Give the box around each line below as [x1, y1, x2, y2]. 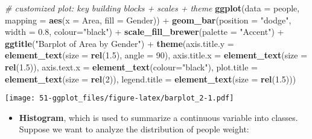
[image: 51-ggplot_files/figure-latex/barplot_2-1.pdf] [5, 94, 234, 103]
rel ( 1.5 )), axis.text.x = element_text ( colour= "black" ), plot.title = [5, 60, 258, 73]
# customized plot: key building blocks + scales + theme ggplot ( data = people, [5, 2, 300, 14]
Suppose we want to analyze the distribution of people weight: [19, 123, 249, 135]
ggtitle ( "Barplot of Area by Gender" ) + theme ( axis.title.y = [5, 37, 234, 49]
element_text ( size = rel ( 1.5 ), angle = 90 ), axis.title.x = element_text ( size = [5, 49, 308, 61]
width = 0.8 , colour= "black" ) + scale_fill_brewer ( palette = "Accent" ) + [5, 25, 284, 38]
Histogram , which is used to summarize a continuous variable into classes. [19, 111, 298, 123]
